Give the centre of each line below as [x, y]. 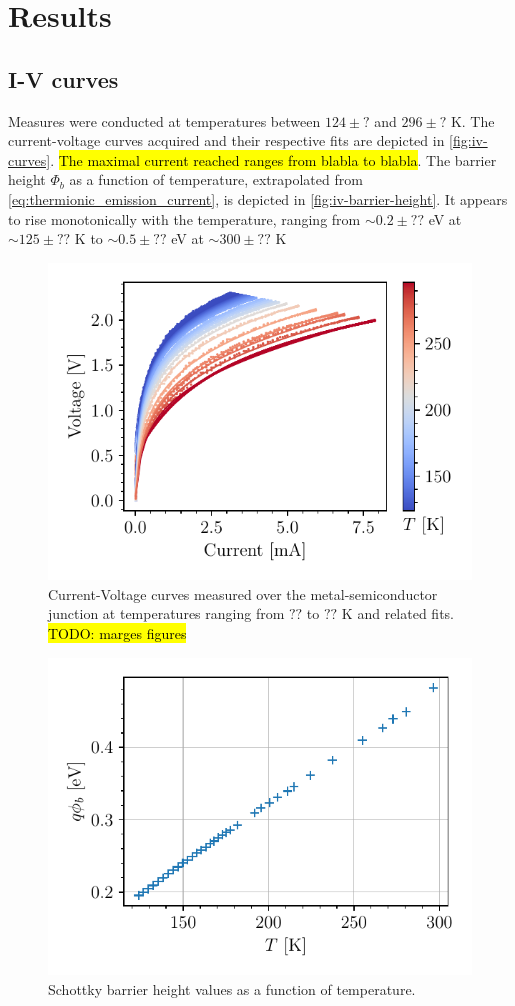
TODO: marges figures [117, 632]
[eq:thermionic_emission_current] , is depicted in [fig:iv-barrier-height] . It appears [258, 198]
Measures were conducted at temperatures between [164, 120]
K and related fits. [397, 613]
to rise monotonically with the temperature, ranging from [184, 218]
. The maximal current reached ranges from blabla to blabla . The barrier [273, 159]
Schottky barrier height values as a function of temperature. [232, 988]
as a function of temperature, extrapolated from [216, 179]
